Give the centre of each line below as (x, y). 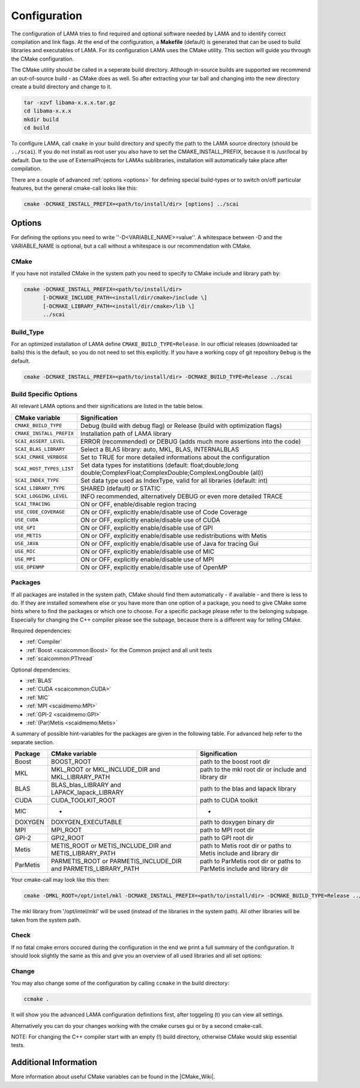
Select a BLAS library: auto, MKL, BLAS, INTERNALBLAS (160, 449)
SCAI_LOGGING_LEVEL (41, 496)
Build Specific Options (44, 394)
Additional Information (54, 1062)
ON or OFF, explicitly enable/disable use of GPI (146, 528)
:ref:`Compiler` (44, 642)
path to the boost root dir (235, 762)
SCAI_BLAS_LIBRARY (40, 449)
